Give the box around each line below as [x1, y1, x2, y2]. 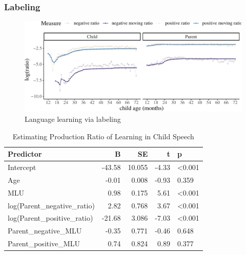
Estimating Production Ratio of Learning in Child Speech [12, 131, 194, 141]
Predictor [8, 148, 42, 159]
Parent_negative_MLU [8, 225, 82, 236]
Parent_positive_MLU [8, 238, 80, 249]
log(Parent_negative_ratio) [8, 200, 95, 210]
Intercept [8, 162, 36, 173]
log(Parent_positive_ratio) [8, 213, 93, 223]
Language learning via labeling [25, 114, 121, 124]
